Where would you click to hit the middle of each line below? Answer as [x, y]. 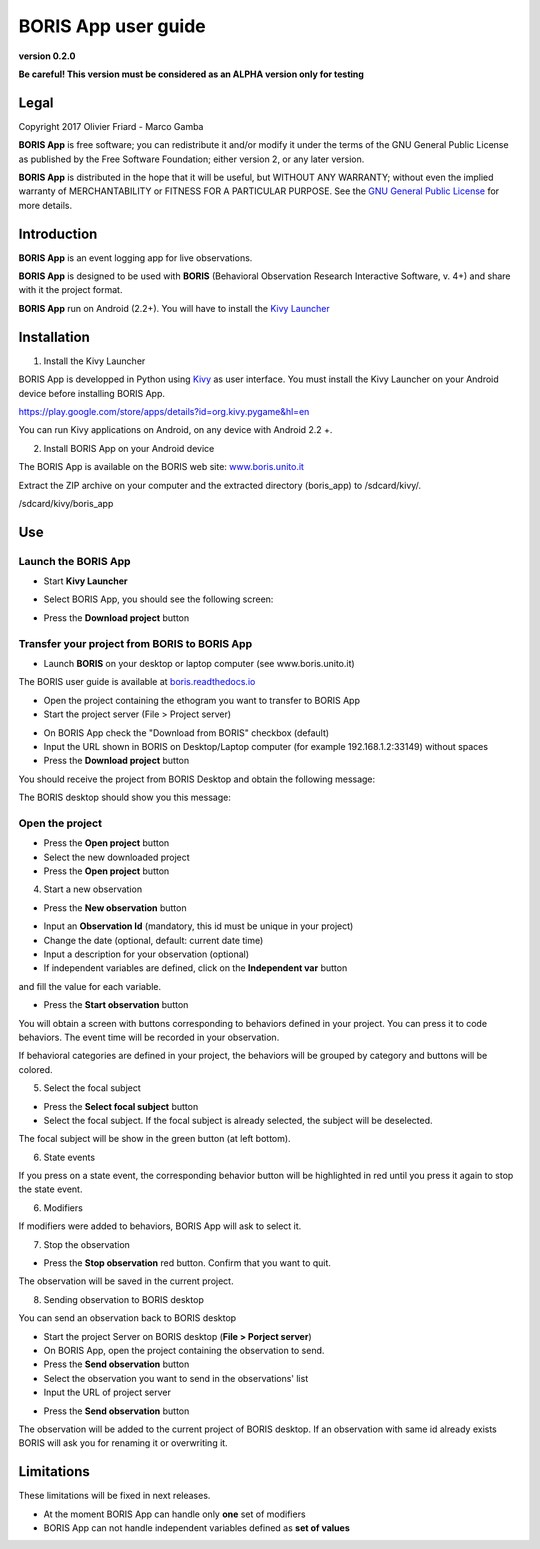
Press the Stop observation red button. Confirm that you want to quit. [187, 1263]
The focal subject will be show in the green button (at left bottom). [154, 1139]
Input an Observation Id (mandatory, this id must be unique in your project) [198, 926]
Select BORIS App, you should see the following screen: [158, 599]
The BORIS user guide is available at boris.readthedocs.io [137, 682]
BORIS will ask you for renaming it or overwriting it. [123, 1443]
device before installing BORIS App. [91, 393]
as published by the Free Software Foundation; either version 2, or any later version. [191, 159]
